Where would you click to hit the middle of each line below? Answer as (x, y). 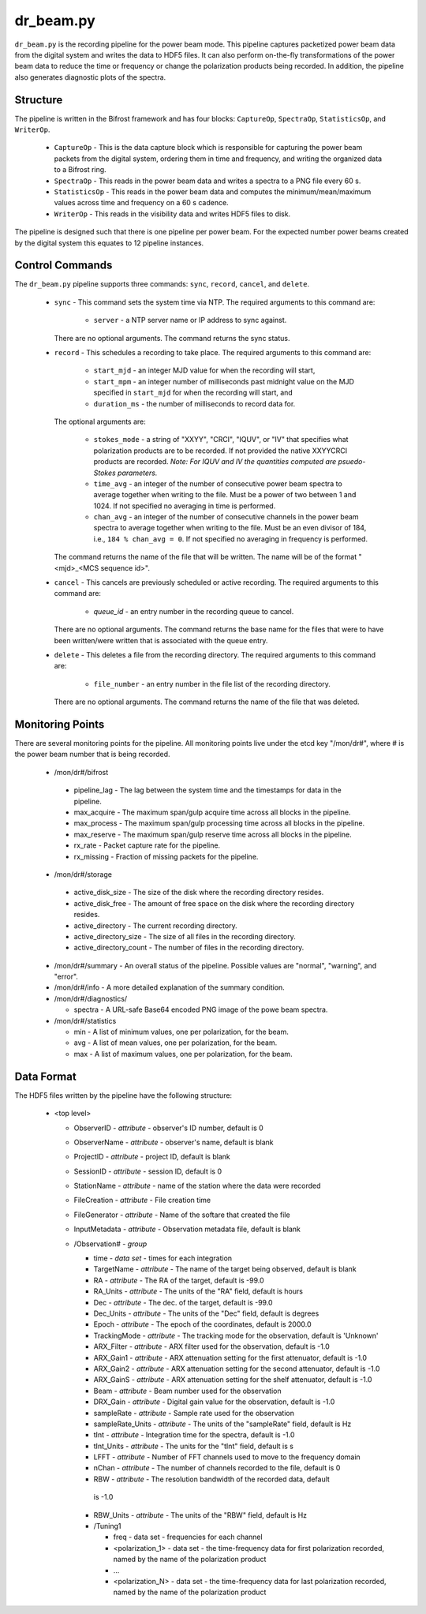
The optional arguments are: (100, 421)
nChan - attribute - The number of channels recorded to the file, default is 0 (217, 1468)
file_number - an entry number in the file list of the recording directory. (212, 683)
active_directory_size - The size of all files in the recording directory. (185, 936)
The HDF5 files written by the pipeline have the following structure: (123, 1095)
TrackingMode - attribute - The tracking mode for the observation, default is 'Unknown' (236, 1335)
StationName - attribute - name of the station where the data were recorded (197, 1186)
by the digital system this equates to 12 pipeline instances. (109, 243)
